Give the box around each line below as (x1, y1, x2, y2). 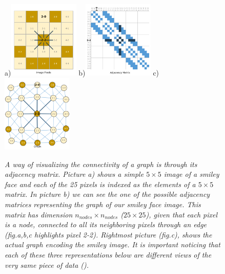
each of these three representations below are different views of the (5, 249, 212, 260)
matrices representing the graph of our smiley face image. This (5, 198, 201, 209)
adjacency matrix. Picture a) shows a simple (5, 169, 144, 179)
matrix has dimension (5, 209, 73, 220)
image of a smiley (163, 169, 219, 179)
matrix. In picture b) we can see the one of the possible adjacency (5, 189, 210, 199)
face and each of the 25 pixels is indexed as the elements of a (5, 178, 196, 189)
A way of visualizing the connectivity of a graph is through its (5, 158, 197, 169)
